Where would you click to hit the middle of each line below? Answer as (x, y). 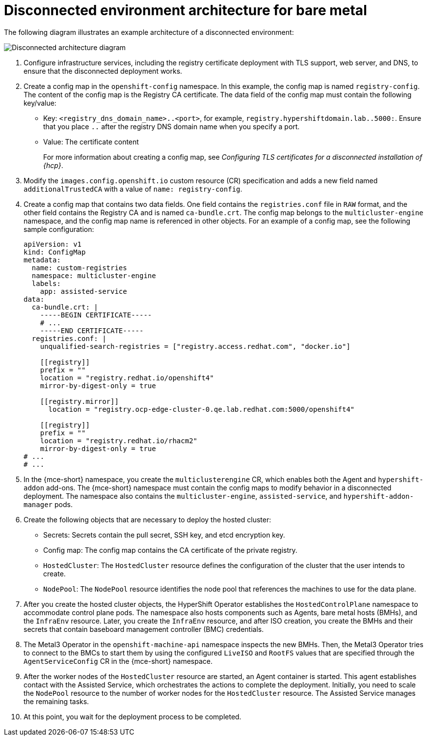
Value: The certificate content (91, 142)
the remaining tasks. (56, 701)
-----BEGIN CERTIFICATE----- (96, 315)
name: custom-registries (79, 268)
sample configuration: (59, 229)
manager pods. (48, 504)
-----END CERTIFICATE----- (92, 330)
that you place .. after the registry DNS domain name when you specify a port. (172, 126)
